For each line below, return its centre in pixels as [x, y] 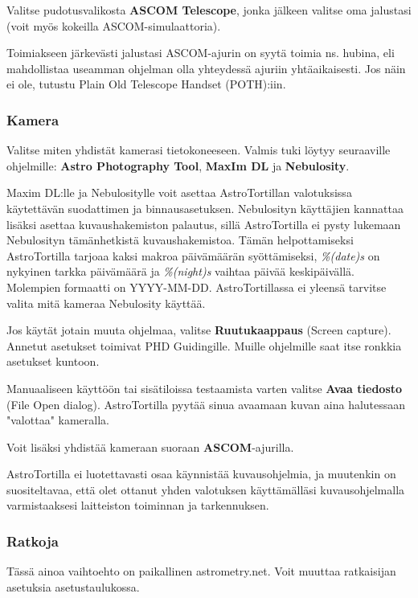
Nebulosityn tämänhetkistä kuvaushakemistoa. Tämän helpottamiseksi [180, 240]
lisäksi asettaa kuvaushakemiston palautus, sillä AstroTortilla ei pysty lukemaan [204, 224]
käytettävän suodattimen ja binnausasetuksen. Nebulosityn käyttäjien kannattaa [205, 208]
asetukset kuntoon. [53, 361]
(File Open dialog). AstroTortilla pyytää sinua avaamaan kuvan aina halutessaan [206, 404]
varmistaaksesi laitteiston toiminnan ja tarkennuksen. [138, 505]
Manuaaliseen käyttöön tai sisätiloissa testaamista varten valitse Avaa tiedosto [205, 388]
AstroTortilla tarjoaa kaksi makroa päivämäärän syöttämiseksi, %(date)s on [193, 255]
